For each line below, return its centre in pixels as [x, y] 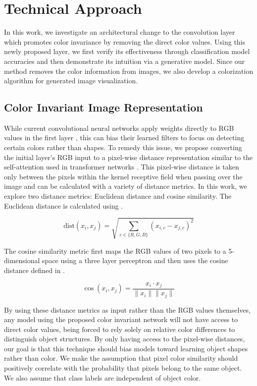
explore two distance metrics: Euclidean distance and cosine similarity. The [118, 196]
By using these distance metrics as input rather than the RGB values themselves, [127, 309]
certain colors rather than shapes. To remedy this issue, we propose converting [123, 147]
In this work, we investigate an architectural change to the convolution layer [120, 32]
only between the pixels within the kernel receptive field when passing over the [123, 176]
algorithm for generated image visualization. [71, 81]
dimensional [22, 260]
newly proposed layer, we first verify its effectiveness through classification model [127, 51]
